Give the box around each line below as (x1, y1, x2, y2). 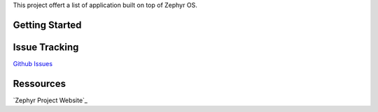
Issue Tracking (13, 41, 79, 53)
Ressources (13, 77, 66, 90)
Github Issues (13, 59, 52, 67)
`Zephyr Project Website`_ (13, 96, 87, 104)
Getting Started (13, 19, 82, 31)
